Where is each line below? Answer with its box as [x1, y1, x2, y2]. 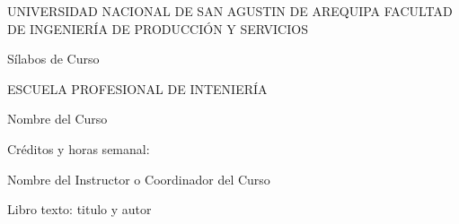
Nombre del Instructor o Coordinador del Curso [7, 169, 270, 188]
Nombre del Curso [7, 109, 108, 128]
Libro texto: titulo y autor [7, 200, 152, 219]
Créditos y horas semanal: [7, 139, 150, 158]
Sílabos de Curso [7, 49, 100, 68]
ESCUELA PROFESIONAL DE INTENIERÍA [7, 79, 268, 98]
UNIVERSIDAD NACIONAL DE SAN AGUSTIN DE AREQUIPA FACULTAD [7, 2, 453, 20]
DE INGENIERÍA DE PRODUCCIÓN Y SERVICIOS [7, 19, 308, 38]
